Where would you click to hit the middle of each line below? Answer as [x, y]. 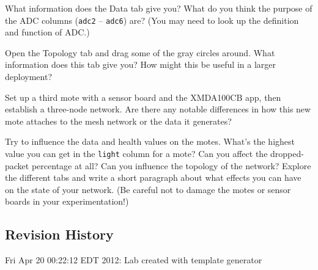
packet [17, 165]
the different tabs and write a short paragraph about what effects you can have [153, 177]
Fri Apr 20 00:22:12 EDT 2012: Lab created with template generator [134, 260]
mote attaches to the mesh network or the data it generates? [118, 121]
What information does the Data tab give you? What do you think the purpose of [159, 8]
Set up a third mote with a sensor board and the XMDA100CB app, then [143, 97]
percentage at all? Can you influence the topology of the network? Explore [171, 165]
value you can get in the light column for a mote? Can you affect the [136, 153]
